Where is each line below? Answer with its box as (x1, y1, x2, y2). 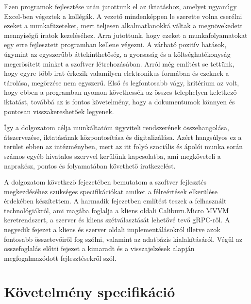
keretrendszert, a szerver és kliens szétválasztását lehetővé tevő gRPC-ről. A (4, 215, 230, 225)
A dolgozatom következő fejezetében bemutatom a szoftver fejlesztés (4, 177, 207, 187)
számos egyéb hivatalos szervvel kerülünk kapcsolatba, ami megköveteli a (4, 151, 221, 161)
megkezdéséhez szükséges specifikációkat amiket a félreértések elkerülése (4, 186, 218, 196)
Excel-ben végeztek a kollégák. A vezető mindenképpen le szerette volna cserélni (4, 11, 242, 21)
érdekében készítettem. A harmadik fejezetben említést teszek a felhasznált (4, 196, 227, 206)
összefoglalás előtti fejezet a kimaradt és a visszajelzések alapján (4, 243, 195, 253)
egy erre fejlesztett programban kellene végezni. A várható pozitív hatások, (4, 39, 227, 50)
